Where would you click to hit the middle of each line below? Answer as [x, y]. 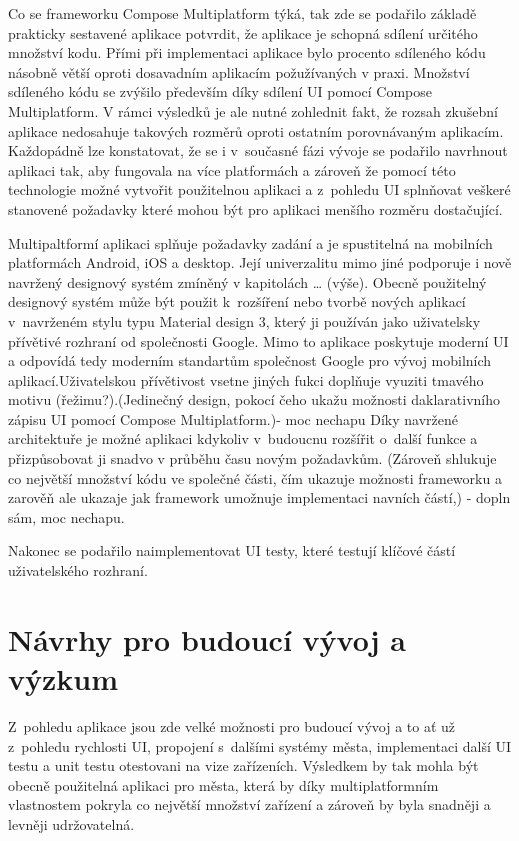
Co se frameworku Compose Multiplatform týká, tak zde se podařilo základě [242, 13]
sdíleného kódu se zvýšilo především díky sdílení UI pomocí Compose [220, 91]
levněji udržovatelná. [71, 823]
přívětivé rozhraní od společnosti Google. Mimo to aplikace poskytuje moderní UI [258, 340]
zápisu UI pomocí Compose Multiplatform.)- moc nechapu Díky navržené [233, 418]
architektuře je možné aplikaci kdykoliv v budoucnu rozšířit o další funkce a [243, 438]
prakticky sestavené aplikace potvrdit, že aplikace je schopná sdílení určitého [243, 32]
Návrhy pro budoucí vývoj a [207, 638]
